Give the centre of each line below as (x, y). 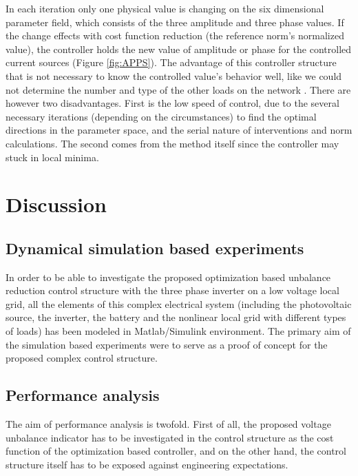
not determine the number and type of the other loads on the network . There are (178, 89)
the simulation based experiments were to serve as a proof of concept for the (167, 344)
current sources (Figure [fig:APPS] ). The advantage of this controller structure (171, 62)
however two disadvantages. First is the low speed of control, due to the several (172, 103)
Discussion (56, 204)
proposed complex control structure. (82, 358)
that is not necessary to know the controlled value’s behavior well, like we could (174, 75)
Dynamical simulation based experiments (155, 248)
